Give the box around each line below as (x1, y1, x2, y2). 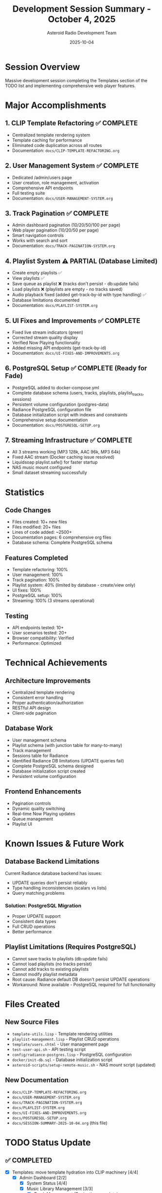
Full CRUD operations (12, 923, 55, 929)
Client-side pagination (12, 710, 57, 716)
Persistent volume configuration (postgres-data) (12, 401, 109, 407)
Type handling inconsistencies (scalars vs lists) (12, 885, 107, 891)
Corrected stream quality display (12, 334, 78, 340)
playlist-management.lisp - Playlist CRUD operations (12, 1036, 119, 1042)
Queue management (12, 816, 54, 822)
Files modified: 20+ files (12, 524, 61, 530)
